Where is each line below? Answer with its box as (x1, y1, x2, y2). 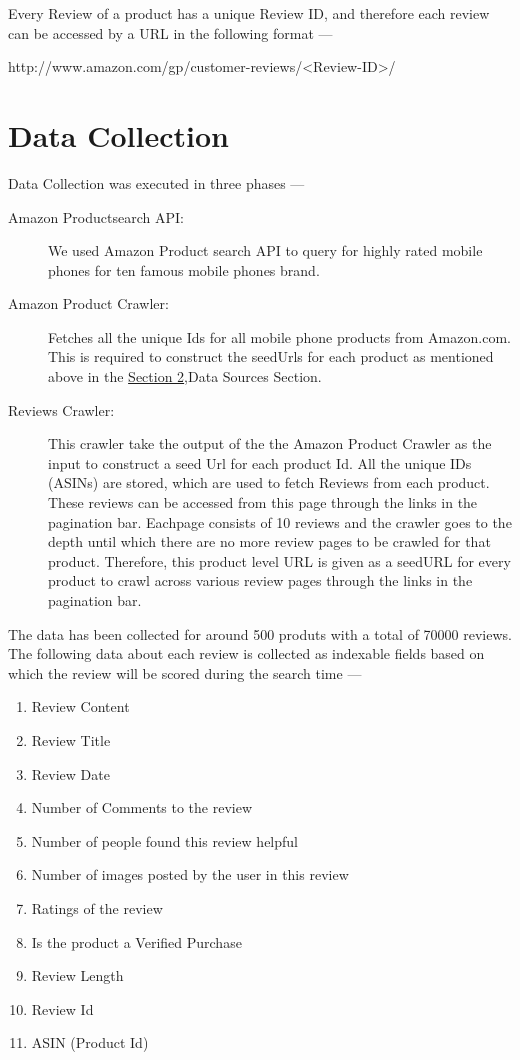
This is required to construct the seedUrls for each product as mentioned (48, 346, 494, 367)
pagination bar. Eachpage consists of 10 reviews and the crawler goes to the (48, 511, 512, 532)
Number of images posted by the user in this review (31, 864, 349, 885)
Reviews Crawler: (8, 399, 115, 420)
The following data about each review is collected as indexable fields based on (8, 643, 485, 664)
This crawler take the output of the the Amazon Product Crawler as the (48, 433, 492, 454)
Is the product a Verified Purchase (31, 931, 242, 952)
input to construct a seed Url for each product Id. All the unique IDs (48, 452, 472, 473)
